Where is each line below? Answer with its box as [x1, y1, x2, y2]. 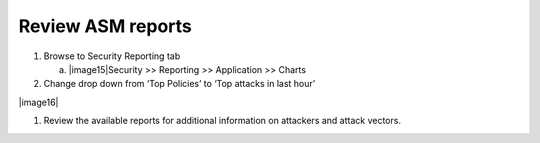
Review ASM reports [18, 15, 192, 37]
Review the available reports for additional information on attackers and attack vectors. [43, 115, 402, 127]
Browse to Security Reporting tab [43, 50, 181, 62]
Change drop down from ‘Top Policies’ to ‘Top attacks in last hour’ [43, 78, 316, 90]
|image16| [18, 96, 59, 108]
